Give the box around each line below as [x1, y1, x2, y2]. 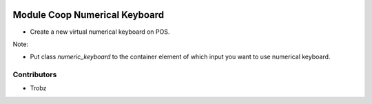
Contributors [12, 70, 57, 79]
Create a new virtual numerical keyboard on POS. [30, 28, 170, 36]
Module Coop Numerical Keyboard [12, 9, 165, 21]
